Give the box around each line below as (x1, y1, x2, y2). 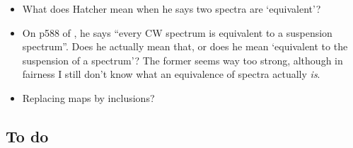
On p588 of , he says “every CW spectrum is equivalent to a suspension (22, 25, 332, 40)
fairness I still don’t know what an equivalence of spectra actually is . (22, 67, 320, 81)
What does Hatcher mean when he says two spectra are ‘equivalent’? (22, 1, 321, 16)
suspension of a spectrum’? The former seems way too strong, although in (22, 52, 343, 67)
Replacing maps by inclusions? (22, 90, 155, 105)
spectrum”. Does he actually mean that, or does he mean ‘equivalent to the (22, 39, 348, 54)
